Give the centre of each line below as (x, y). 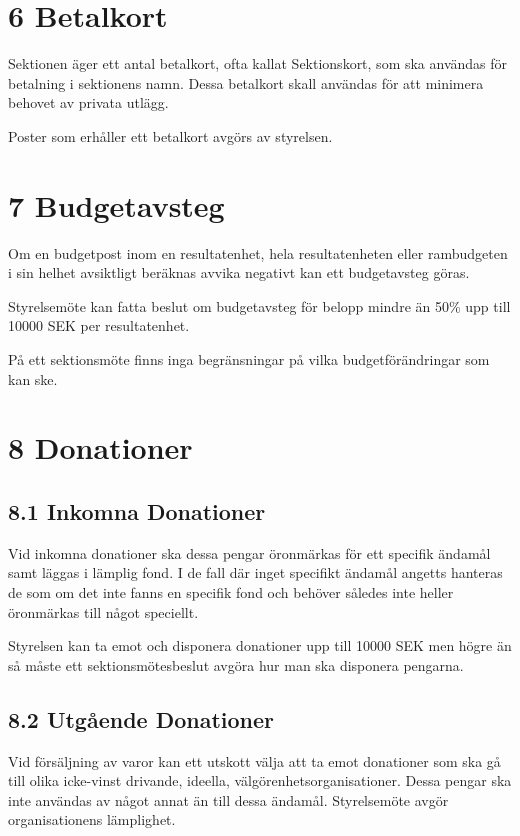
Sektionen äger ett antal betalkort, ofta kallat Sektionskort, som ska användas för (258, 63)
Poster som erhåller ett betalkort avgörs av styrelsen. (170, 135)
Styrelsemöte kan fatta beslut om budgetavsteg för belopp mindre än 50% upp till (259, 305)
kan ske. (33, 378)
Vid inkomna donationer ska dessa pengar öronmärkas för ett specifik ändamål (249, 552)
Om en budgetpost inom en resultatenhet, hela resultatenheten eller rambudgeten (258, 252)
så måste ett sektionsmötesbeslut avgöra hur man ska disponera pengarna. (236, 664)
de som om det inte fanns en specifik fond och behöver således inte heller (231, 591)
